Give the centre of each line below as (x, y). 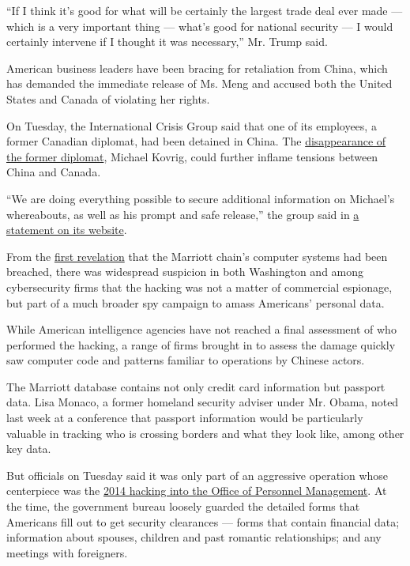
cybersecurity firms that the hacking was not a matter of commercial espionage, (199, 287)
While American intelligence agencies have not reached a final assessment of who (201, 329)
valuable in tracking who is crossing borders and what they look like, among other (205, 433)
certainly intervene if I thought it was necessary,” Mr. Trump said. (167, 42)
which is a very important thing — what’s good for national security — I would (200, 26)
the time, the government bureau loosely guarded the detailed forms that (183, 506)
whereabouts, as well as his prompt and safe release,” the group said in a (183, 214)
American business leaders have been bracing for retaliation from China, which (197, 68)
